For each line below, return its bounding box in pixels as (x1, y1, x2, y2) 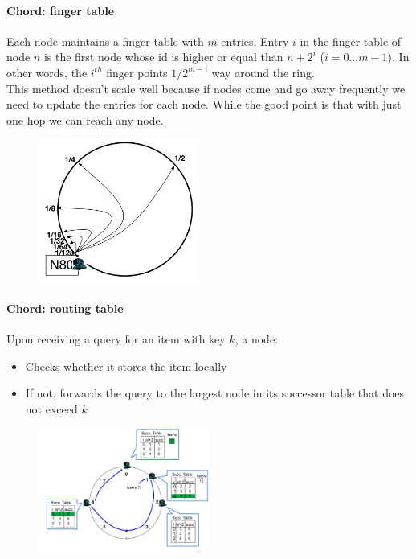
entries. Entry (221, 32, 289, 49)
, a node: (235, 331, 278, 347)
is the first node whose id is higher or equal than (43, 48, 283, 65)
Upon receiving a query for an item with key (6, 331, 226, 347)
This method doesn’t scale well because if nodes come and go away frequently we (6, 80, 406, 97)
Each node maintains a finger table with (6, 32, 204, 49)
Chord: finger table (6, 2, 115, 18)
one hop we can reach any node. (6, 111, 164, 128)
